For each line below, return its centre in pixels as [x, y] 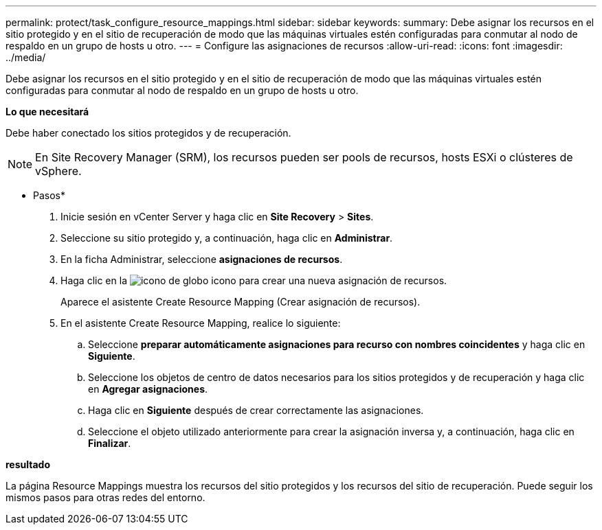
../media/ [26, 57]
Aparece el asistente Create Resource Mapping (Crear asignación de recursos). [241, 302]
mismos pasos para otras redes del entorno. [105, 497]
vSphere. [58, 171]
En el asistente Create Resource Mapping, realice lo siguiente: [201, 323]
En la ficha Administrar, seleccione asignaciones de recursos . [202, 259]
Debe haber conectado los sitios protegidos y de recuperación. [148, 133]
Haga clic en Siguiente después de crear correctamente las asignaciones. [256, 410]
